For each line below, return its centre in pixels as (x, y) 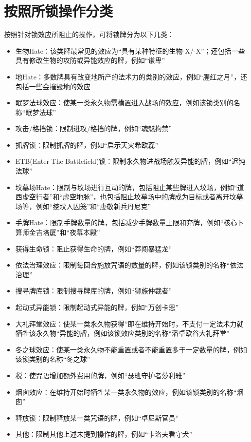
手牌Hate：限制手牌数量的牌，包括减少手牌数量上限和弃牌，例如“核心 (126, 222)
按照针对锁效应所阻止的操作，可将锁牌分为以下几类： (89, 34)
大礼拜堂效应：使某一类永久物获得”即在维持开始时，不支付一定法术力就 (129, 323)
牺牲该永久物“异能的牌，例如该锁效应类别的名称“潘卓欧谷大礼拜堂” (122, 333)
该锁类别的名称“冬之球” (53, 359)
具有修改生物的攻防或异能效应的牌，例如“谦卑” (90, 60)
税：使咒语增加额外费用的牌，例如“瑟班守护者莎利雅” (100, 375)
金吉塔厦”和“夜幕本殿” (64, 232)
